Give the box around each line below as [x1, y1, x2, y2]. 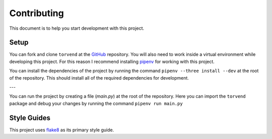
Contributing [9, 8, 64, 19]
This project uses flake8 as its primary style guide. [9, 126, 114, 133]
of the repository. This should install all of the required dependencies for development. [9, 75, 189, 81]
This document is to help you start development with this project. [9, 25, 145, 31]
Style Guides [9, 113, 50, 122]
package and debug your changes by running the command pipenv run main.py [9, 100, 183, 106]
